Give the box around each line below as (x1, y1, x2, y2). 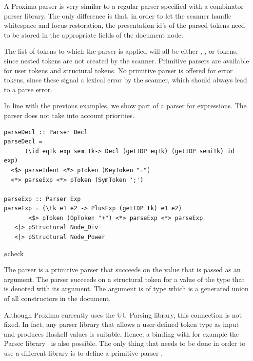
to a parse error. (4, 84, 53, 94)
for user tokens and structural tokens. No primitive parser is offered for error (4, 65, 233, 75)
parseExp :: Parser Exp (4, 195, 81, 202)
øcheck (4, 248, 24, 258)
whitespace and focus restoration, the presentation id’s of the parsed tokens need (4, 20, 245, 30)
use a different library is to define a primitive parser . (4, 348, 163, 358)
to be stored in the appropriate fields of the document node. (4, 29, 183, 40)
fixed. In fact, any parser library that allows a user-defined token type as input (4, 319, 239, 329)
